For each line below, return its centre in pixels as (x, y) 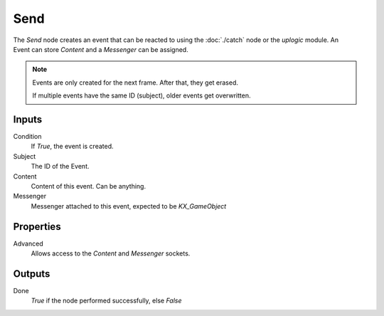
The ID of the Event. (60, 167)
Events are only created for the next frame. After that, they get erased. (135, 83)
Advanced (28, 243)
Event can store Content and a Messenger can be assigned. (101, 49)
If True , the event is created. (72, 147)
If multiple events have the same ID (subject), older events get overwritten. (142, 95)
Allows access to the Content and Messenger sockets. (111, 253)
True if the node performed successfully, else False (106, 301)
